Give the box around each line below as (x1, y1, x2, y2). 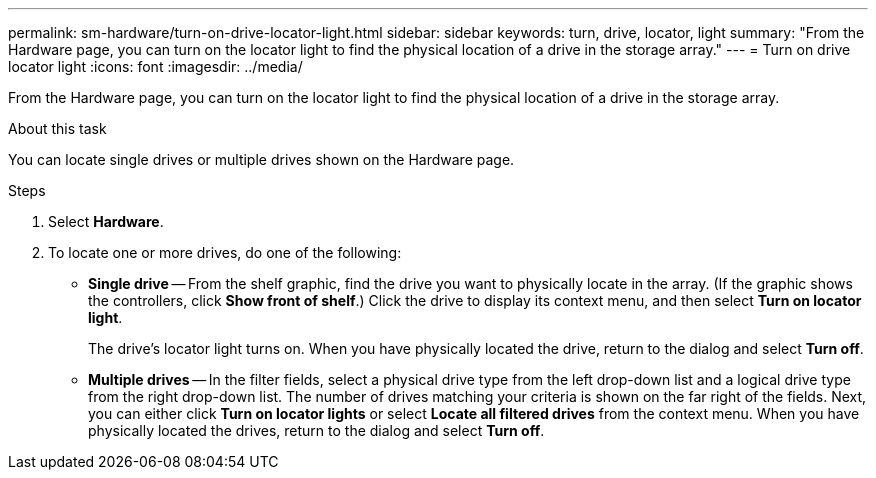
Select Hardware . (48, 213, 164, 230)
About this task (8, 120, 107, 137)
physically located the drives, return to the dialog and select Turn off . (88, 422, 545, 439)
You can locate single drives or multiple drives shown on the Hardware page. (8, 151, 515, 168)
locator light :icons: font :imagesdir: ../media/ (8, 58, 303, 75)
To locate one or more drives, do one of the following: (48, 244, 402, 261)
